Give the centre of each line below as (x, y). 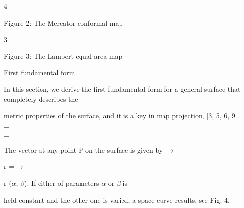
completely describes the (41, 99)
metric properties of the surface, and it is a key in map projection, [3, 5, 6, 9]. (122, 115)
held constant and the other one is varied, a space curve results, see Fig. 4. (117, 199)
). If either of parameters (62, 183)
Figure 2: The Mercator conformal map (63, 22)
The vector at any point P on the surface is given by (83, 149)
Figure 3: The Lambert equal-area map (63, 56)
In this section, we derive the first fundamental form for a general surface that (122, 89)
